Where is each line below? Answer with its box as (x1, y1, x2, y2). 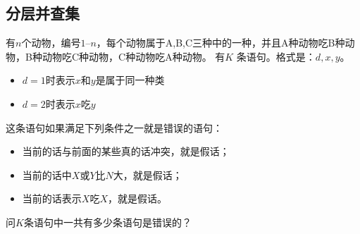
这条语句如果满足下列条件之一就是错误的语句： (6, 120, 223, 135)
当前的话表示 (22, 191, 82, 206)
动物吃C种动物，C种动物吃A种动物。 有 (42, 49, 225, 63)
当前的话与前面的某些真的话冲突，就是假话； (22, 144, 230, 159)
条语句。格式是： (236, 49, 316, 63)
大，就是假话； (113, 167, 182, 182)
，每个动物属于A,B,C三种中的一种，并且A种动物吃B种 (96, 35, 345, 50)
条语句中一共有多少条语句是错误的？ (23, 214, 192, 229)
